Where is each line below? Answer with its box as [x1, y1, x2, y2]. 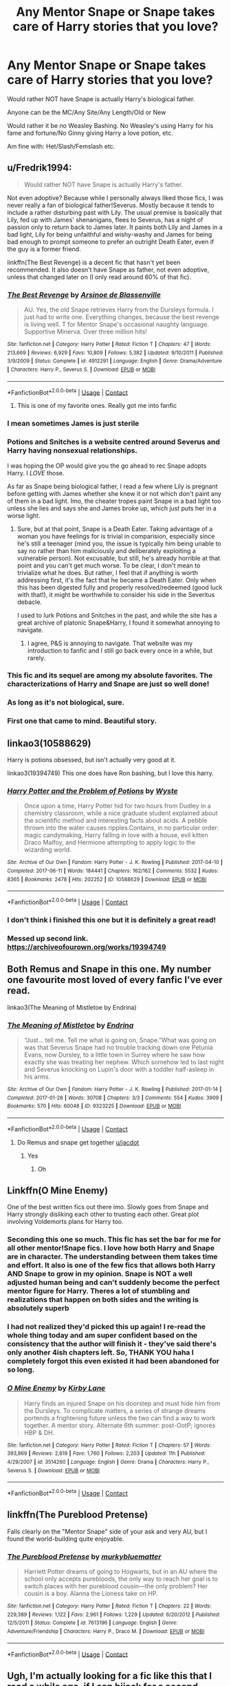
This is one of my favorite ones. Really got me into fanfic [16, 402, 177, 410]
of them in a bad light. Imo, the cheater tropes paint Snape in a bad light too [7, 497, 221, 505]
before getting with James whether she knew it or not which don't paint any [7, 489, 222, 497]
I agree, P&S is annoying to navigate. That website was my [27, 639, 193, 647]
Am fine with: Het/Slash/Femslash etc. [7, 142, 115, 150]
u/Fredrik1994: [7, 162, 72, 174]
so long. [7, 1365, 35, 1374]
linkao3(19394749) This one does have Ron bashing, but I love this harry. [7, 769, 214, 777]
